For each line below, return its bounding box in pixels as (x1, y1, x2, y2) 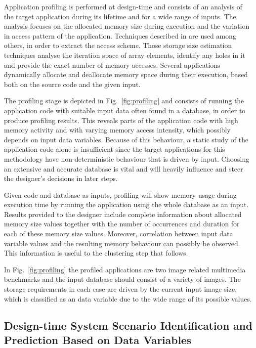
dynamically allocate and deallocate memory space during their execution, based (4, 69, 248, 80)
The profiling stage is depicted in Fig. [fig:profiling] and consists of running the (4, 95, 244, 106)
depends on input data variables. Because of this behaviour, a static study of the (4, 134, 249, 144)
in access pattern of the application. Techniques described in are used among (4, 30, 236, 41)
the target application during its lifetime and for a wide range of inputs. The (4, 11, 236, 21)
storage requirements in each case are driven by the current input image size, (4, 284, 237, 294)
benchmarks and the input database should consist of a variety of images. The (4, 274, 241, 284)
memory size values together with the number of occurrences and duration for (4, 218, 240, 229)
